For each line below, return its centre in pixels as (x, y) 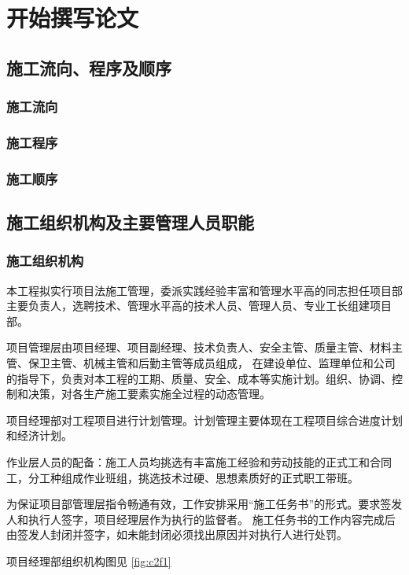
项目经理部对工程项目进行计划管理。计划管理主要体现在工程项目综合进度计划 (204, 420)
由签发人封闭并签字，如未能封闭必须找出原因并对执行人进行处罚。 (177, 534)
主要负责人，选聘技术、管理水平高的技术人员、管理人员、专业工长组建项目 (199, 306)
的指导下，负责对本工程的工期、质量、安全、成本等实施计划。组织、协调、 (199, 378)
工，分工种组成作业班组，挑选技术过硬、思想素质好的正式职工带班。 (182, 477)
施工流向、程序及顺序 (89, 67)
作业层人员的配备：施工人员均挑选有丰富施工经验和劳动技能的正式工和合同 (199, 462)
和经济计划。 (39, 435)
